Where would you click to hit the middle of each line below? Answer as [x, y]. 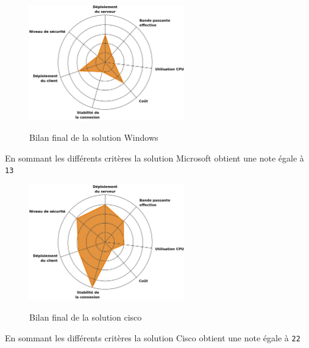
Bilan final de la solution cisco [86, 317]
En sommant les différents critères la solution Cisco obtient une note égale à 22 [153, 337]
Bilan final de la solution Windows [94, 137]
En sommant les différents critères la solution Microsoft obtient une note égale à [154, 158]
